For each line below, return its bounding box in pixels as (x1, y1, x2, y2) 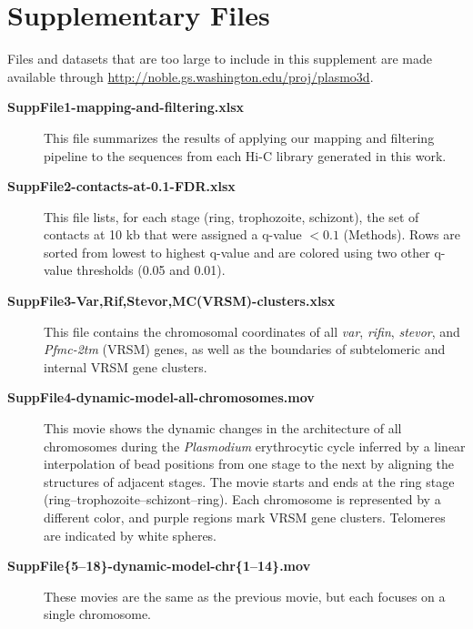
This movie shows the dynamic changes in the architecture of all (44, 419, 402, 438)
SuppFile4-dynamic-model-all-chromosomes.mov (7, 388, 315, 407)
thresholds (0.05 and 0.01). (76, 260, 226, 279)
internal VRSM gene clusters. (44, 357, 207, 376)
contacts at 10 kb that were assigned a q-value (44, 225, 302, 244)
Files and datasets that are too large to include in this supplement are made (7, 49, 432, 68)
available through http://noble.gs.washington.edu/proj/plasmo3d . (7, 66, 374, 86)
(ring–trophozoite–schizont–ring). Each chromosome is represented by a (44, 490, 441, 509)
